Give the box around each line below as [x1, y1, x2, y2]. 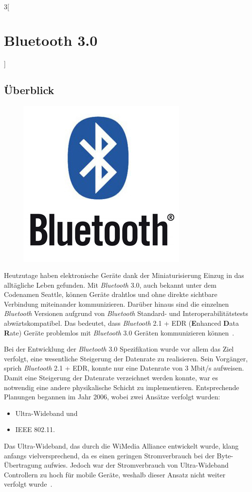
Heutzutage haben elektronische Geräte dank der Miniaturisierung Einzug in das [4, 270, 244, 280]
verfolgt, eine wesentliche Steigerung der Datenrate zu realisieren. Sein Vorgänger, [4, 353, 248, 363]
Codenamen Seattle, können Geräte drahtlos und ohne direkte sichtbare [4, 289, 217, 299]
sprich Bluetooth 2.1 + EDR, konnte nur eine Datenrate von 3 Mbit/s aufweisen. [4, 363, 244, 373]
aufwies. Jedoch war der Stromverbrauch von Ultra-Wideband [44, 460, 229, 470]
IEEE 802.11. [15, 424, 55, 434]
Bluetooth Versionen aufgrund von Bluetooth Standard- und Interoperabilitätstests [4, 308, 249, 318]
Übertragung [4, 460, 42, 470]
